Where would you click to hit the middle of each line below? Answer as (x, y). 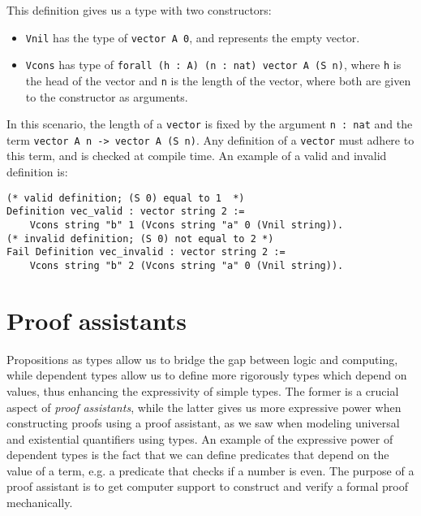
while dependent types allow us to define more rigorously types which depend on (207, 375)
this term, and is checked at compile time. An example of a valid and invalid (197, 156)
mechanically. (40, 503)
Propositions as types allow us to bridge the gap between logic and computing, (202, 359)
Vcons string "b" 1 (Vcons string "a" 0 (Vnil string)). (187, 225)
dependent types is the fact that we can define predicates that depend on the (198, 455)
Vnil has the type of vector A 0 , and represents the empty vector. (193, 37)
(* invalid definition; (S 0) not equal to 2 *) (140, 238)
